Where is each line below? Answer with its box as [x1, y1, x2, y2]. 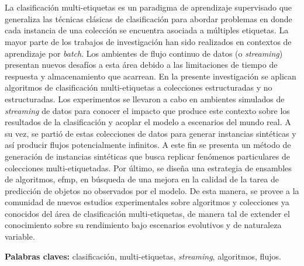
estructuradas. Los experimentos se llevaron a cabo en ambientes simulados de [5, 92, 285, 105]
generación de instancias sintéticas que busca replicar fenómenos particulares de [5, 150, 290, 162]
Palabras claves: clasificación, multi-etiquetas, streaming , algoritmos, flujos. [5, 250, 281, 262]
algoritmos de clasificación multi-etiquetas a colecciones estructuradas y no [5, 81, 272, 94]
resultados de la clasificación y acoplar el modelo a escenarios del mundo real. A [5, 116, 291, 128]
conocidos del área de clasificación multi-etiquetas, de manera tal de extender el [5, 207, 290, 219]
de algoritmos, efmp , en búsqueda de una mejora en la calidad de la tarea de [5, 173, 279, 185]
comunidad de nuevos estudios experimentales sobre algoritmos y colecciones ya [5, 196, 289, 208]
